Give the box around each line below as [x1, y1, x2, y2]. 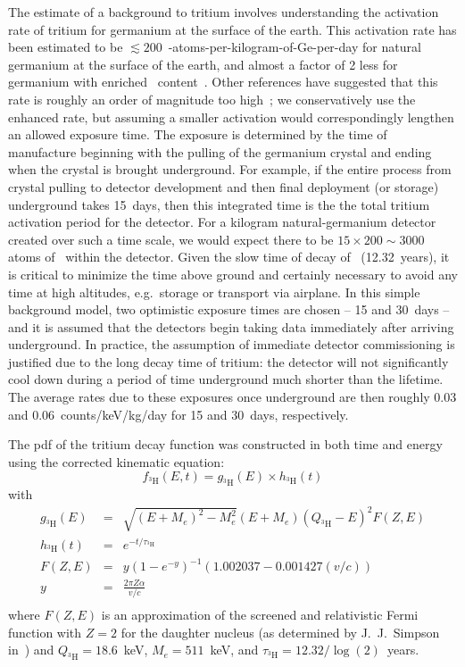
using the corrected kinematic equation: [8, 452, 225, 471]
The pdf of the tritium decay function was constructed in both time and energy [8, 435, 443, 454]
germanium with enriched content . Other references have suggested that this [8, 72, 438, 91]
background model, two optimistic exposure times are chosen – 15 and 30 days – [8, 300, 450, 319]
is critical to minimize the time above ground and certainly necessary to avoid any [8, 264, 458, 283]
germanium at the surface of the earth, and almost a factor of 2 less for [8, 54, 398, 73]
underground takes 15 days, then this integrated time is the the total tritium [8, 195, 430, 213]
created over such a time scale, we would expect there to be [8, 229, 334, 248]
